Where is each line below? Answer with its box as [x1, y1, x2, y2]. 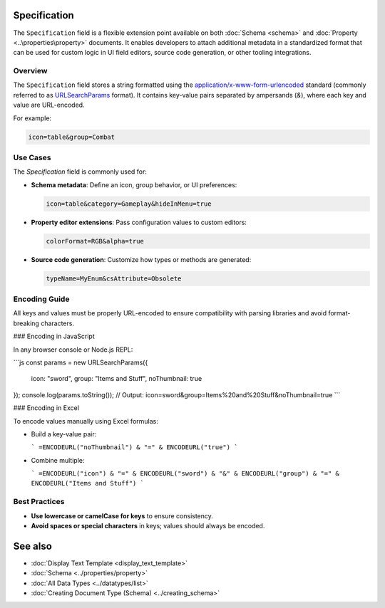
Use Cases [13, 152, 51, 162]
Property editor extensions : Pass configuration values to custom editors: [31, 218, 247, 226]
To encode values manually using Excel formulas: [13, 416, 158, 425]
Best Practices [13, 497, 65, 507]
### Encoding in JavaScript [13, 332, 96, 341]
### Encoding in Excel [13, 404, 80, 412]
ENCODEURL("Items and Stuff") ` [31, 479, 144, 488]
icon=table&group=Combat [28, 132, 115, 141]
